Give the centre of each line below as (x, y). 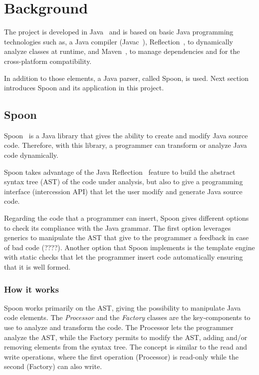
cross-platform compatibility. (48, 61)
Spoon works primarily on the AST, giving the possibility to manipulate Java (123, 307)
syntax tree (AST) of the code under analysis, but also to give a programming (124, 182)
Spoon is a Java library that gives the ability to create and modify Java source (126, 135)
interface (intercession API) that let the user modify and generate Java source (123, 191)
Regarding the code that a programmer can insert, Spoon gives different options (127, 218)
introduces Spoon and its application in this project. (84, 88)
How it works (31, 289)
